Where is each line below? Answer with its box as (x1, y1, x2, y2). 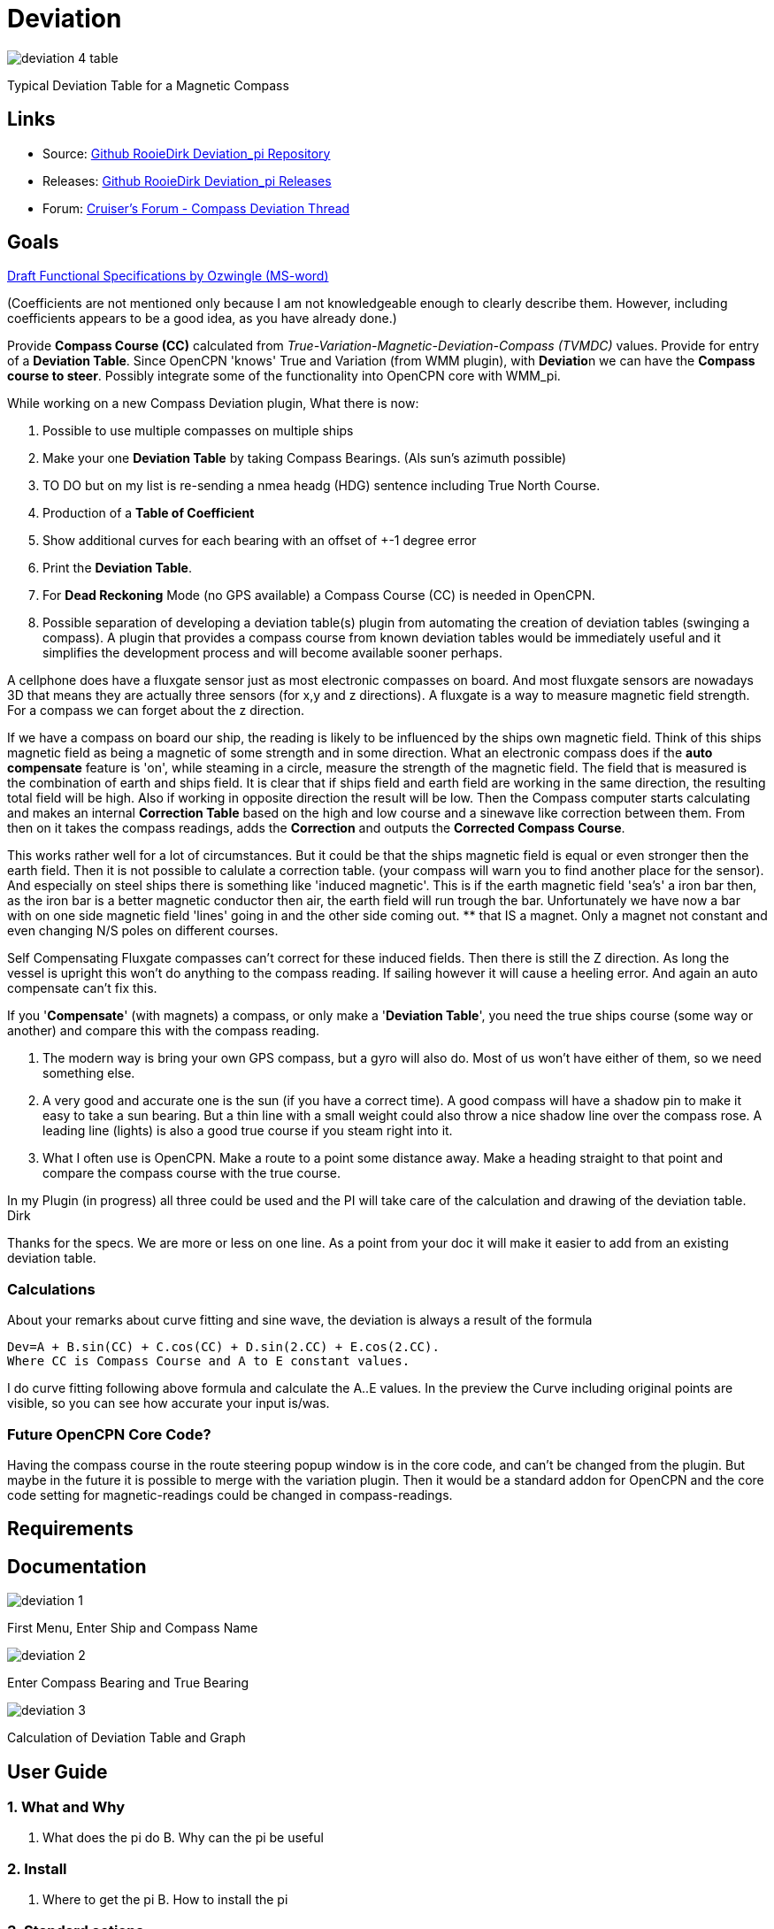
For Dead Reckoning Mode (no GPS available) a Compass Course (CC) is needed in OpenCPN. (42, 588, 595, 603)
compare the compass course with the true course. (42, 1165, 341, 1181)
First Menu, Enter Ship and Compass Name (7, 1620, 258, 1636)
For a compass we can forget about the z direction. (7, 703, 305, 719)
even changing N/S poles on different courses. (7, 923, 279, 939)
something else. (42, 1065, 135, 1081)
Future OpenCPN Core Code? (7, 1425, 211, 1443)
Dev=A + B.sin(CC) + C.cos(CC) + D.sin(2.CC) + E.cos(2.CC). (7, 1340, 440, 1355)
